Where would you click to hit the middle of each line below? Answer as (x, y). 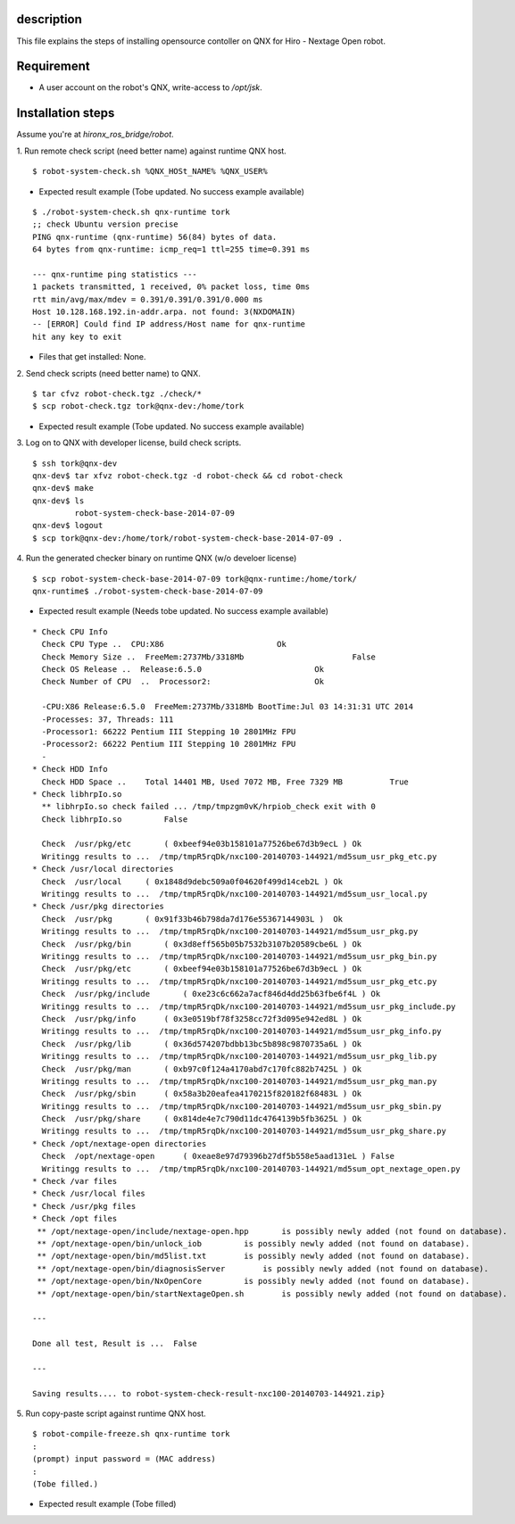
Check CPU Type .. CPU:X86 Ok (164, 644)
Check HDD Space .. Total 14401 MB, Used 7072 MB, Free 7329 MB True (225, 782)
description (49, 19)
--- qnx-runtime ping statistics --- (115, 274)
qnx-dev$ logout (68, 526)
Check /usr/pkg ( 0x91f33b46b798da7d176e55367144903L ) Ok (192, 919)
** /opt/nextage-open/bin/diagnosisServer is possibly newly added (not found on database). (263, 1268)
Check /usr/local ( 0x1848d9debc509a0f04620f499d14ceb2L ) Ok (192, 882)
